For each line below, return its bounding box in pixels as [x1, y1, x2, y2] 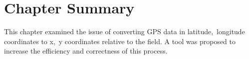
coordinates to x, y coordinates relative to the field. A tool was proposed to [4, 36, 236, 46]
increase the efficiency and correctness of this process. [4, 46, 168, 56]
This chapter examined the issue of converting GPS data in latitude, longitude [4, 26, 245, 37]
